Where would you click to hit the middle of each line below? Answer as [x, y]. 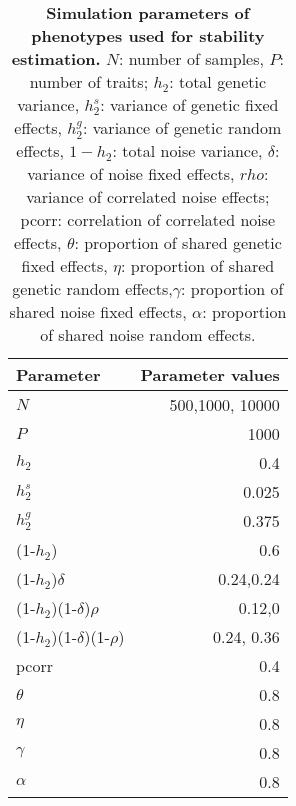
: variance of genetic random [182, 127]
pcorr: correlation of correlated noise [148, 220]
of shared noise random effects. [148, 335]
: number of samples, [191, 58]
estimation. [56, 58]
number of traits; [89, 81]
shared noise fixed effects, [98, 312]
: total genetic [218, 81]
